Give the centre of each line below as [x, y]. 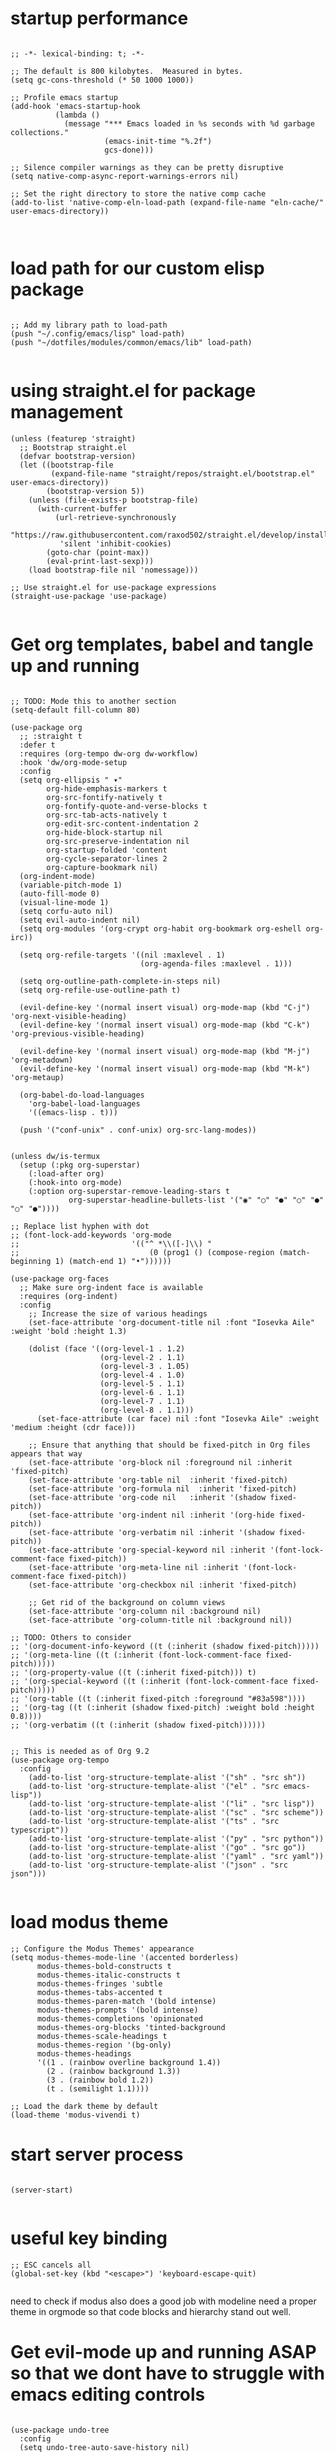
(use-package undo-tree [60, 2430]
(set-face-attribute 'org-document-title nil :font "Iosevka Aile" [171, 1322]
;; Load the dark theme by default [84, 2106]
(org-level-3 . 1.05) [144, 1366]
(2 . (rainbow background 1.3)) [114, 2071]
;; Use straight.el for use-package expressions [113, 587]
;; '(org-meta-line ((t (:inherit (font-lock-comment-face [136, 1655]
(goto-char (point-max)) [98, 552]
